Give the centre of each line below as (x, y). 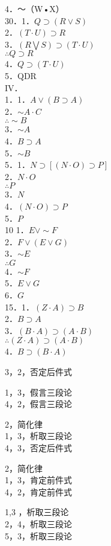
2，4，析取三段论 (38, 523)
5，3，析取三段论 (38, 535)
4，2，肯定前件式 (38, 491)
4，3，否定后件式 (38, 448)
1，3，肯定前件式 (38, 480)
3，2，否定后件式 (38, 372)
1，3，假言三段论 (38, 392)
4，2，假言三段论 (38, 404)
